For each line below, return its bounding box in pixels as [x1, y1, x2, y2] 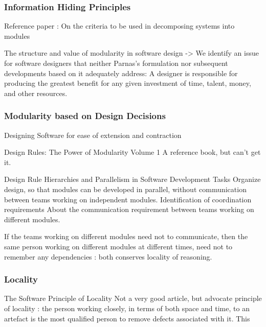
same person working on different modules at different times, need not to [4, 241, 233, 251]
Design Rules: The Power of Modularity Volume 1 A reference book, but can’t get [4, 147, 261, 157]
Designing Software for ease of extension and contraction [4, 129, 182, 140]
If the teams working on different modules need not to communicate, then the [4, 231, 248, 242]
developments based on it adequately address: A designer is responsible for [4, 67, 238, 78]
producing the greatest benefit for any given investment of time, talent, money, [4, 78, 251, 88]
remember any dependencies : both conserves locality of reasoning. [4, 251, 212, 262]
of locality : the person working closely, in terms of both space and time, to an [4, 302, 250, 313]
